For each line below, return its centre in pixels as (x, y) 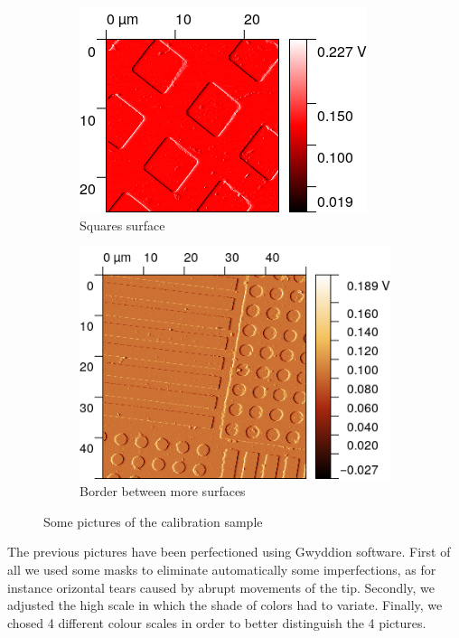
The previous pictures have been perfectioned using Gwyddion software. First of (229, 552)
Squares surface (122, 225)
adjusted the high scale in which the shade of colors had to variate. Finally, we (225, 605)
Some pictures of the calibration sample (153, 521)
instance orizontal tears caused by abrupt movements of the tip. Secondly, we (221, 587)
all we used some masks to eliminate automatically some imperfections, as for (222, 570)
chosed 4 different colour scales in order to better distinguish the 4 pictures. (217, 622)
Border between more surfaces (163, 491)
